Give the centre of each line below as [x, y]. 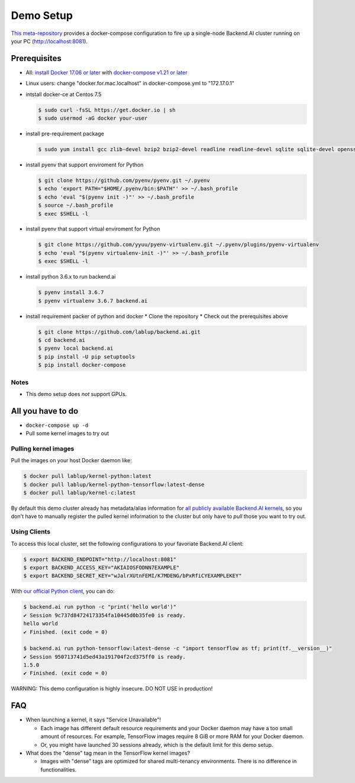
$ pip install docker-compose [82, 365]
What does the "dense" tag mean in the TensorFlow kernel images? [108, 753]
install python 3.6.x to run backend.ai [71, 277]
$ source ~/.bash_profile [76, 205]
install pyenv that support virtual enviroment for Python [93, 229]
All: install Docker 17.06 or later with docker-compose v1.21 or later [106, 72]
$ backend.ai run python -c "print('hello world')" [100, 607]
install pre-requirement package [65, 133]
